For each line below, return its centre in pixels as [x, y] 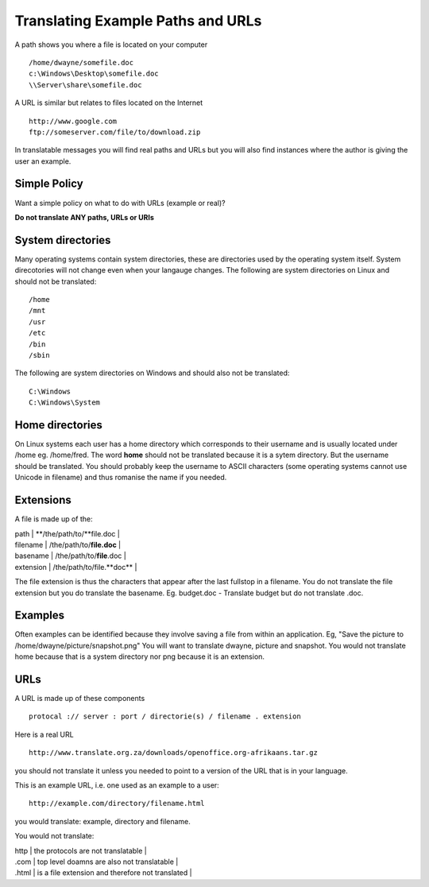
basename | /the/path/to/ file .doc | [70, 556]
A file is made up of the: [54, 519]
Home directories [59, 425]
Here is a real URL [44, 734]
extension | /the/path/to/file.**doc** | [76, 567]
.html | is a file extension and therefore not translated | [103, 873]
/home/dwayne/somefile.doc [81, 62]
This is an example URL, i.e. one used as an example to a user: [117, 785]
